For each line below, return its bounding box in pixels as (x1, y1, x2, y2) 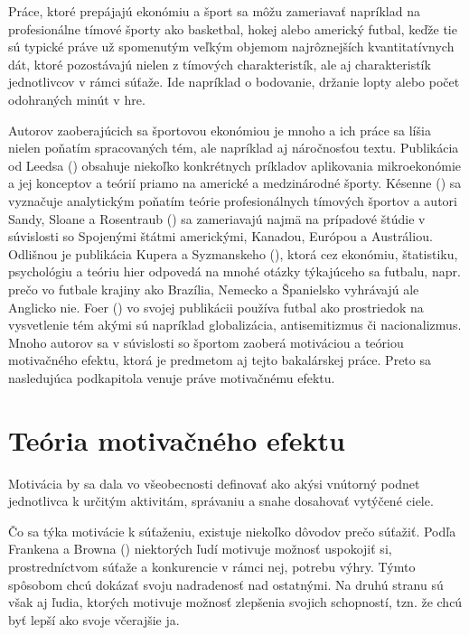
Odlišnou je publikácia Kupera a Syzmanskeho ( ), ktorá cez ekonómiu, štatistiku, (8, 244, 458, 263)
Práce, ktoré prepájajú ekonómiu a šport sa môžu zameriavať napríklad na (8, 2, 420, 20)
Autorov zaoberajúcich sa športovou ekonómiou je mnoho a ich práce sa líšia (8, 120, 431, 139)
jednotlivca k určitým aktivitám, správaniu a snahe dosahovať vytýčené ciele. (8, 491, 434, 510)
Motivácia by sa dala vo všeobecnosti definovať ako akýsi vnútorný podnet (8, 473, 420, 492)
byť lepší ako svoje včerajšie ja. (8, 610, 180, 629)
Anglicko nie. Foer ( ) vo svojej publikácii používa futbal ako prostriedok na (8, 297, 424, 316)
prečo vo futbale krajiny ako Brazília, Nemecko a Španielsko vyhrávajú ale (8, 279, 419, 298)
